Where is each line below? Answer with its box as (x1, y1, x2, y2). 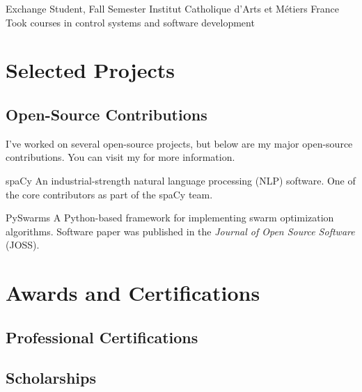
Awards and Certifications (6, 279, 260, 307)
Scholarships (6, 367, 96, 389)
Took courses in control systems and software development (6, 15, 255, 29)
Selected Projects (6, 56, 175, 84)
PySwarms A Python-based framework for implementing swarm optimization (6, 210, 334, 225)
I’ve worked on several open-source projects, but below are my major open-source (6, 136, 353, 150)
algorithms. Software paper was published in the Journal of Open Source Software (6, 224, 355, 238)
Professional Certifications (6, 326, 198, 347)
